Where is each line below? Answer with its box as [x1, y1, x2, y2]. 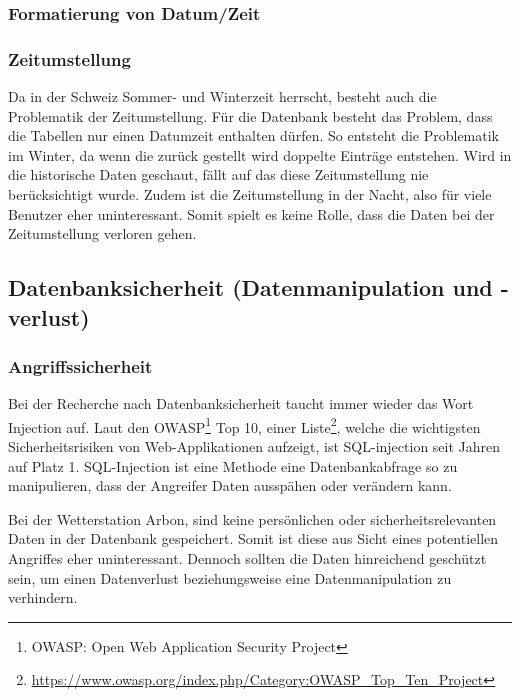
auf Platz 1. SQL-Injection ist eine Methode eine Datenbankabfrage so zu [8, 455, 458, 476]
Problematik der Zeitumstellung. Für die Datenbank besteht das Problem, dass [8, 105, 493, 126]
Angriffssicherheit [8, 353, 153, 378]
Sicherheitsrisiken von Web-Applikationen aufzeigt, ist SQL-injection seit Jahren [8, 436, 501, 457]
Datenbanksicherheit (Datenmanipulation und [8, 272, 493, 303]
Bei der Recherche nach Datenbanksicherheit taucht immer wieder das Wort [8, 393, 474, 414]
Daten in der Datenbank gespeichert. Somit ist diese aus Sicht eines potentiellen [8, 528, 499, 549]
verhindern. [8, 587, 78, 608]
